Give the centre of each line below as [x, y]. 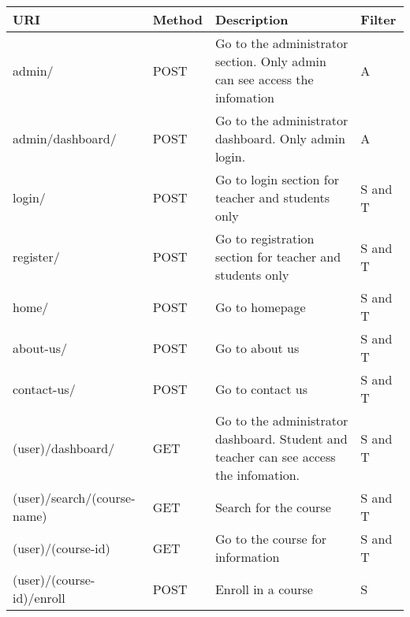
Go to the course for [271, 539]
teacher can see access [275, 457]
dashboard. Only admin [280, 138]
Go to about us [257, 348]
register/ [36, 256]
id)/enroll [39, 598]
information [247, 557]
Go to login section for [277, 179]
